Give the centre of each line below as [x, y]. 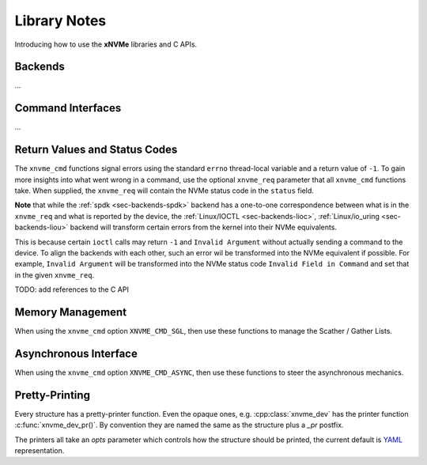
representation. [40, 451]
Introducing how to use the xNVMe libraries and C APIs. [106, 44]
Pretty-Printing [53, 395]
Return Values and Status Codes [96, 150]
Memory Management [70, 312]
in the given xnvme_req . [55, 275]
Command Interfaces [68, 108]
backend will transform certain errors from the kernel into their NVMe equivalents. [204, 227]
